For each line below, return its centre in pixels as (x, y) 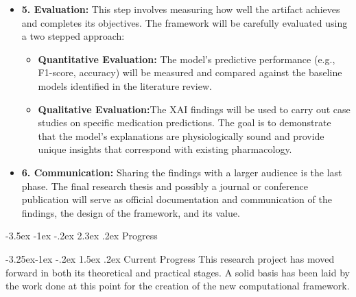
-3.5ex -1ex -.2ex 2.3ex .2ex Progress (82, 236)
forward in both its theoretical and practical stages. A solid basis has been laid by (178, 272)
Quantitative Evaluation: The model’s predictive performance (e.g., (187, 59)
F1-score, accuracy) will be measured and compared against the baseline (190, 72)
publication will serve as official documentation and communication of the (177, 199)
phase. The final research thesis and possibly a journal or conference (165, 186)
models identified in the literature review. (125, 85)
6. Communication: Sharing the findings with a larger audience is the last (182, 172)
